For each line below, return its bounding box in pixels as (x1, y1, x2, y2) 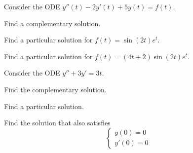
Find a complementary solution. (4, 18, 101, 28)
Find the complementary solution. (4, 84, 107, 94)
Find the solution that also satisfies (4, 117, 111, 128)
